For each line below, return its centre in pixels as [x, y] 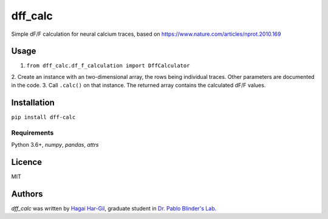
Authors [27, 194]
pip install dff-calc [43, 117]
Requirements [32, 132]
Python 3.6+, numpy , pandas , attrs [55, 145]
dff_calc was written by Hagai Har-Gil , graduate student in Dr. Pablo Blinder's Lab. [114, 209]
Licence [27, 162]
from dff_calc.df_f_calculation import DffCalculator [108, 66]
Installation [33, 103]
